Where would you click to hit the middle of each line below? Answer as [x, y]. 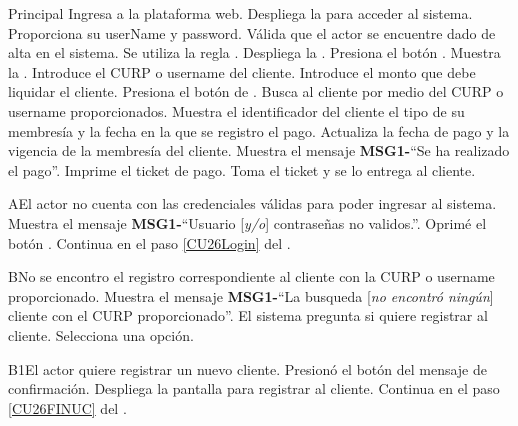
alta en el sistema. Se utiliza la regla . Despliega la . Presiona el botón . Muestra [254, 52]
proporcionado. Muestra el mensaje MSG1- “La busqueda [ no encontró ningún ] [251, 295]
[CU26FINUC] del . [67, 407]
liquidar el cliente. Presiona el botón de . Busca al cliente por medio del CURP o [256, 91]
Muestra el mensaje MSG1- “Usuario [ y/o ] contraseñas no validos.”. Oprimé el [247, 222]
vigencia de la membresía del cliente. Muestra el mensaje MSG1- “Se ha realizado [259, 150]
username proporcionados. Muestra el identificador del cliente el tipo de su [236, 110]
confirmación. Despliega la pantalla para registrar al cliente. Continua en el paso [254, 388]
